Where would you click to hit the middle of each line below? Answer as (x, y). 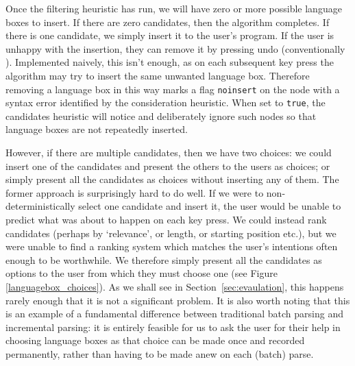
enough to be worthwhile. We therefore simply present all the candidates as (164, 259)
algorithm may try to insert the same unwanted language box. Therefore (158, 75)
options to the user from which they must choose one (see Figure (142, 273)
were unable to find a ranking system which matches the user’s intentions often (172, 246)
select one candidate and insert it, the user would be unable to (210, 206)
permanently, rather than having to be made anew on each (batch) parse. (160, 353)
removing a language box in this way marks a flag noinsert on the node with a (173, 89)
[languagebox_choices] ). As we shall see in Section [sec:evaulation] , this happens (175, 286)
